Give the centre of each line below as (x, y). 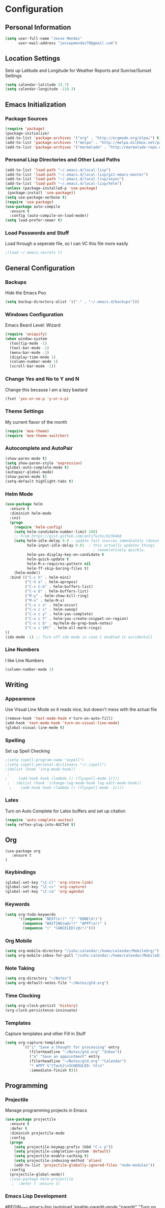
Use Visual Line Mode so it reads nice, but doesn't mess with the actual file (81, 709)
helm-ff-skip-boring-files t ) (58, 568)
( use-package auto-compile (33, 206)
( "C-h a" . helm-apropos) (51, 582)
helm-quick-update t (48, 559)
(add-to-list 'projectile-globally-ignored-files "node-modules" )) (84, 1165)
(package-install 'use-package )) (41, 193)
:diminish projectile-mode (37, 1133)
